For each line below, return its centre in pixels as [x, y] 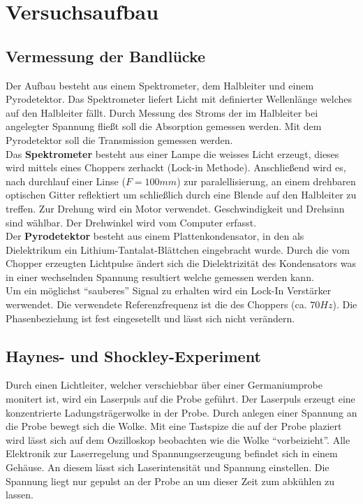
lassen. [20, 495]
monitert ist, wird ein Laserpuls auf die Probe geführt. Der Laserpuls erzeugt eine [180, 399]
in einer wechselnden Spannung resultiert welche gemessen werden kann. [160, 276]
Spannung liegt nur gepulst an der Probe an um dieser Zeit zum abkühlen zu [170, 481]
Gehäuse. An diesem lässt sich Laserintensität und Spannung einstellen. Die [168, 467]
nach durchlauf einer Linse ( [66, 181]
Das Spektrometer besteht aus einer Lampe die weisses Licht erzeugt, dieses [172, 153]
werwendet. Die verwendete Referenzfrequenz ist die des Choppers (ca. [156, 304]
